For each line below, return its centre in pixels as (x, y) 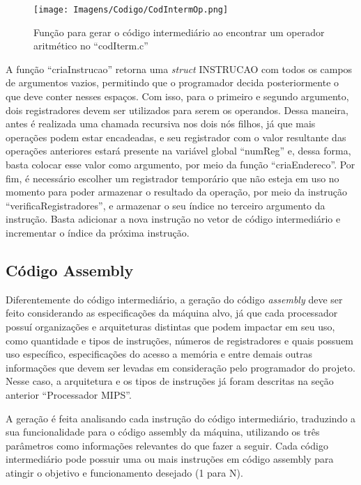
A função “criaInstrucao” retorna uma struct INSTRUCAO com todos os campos (179, 69)
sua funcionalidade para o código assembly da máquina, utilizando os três (163, 432)
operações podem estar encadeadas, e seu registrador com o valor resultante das (176, 137)
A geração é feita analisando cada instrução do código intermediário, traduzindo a (181, 418)
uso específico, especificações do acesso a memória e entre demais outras (159, 354)
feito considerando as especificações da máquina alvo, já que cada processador (172, 313)
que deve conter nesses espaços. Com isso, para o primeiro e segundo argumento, (177, 96)
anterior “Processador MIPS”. (69, 394)
